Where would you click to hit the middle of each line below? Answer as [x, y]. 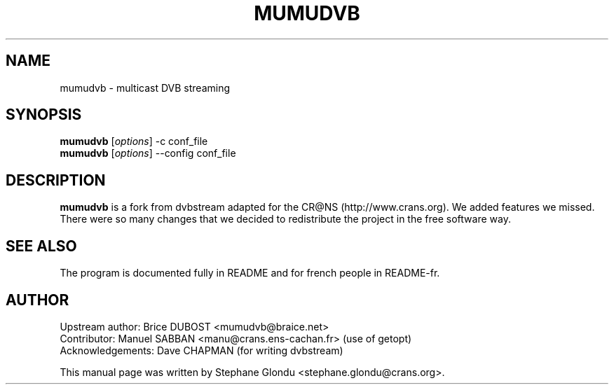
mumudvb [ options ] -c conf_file [134, 141]
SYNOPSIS [44, 115]
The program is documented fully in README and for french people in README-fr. [250, 273]
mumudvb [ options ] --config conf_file [148, 153]
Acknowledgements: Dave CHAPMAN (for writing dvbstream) [202, 350]
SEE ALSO [41, 246]
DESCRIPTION [56, 180]
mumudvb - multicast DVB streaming [145, 88]
